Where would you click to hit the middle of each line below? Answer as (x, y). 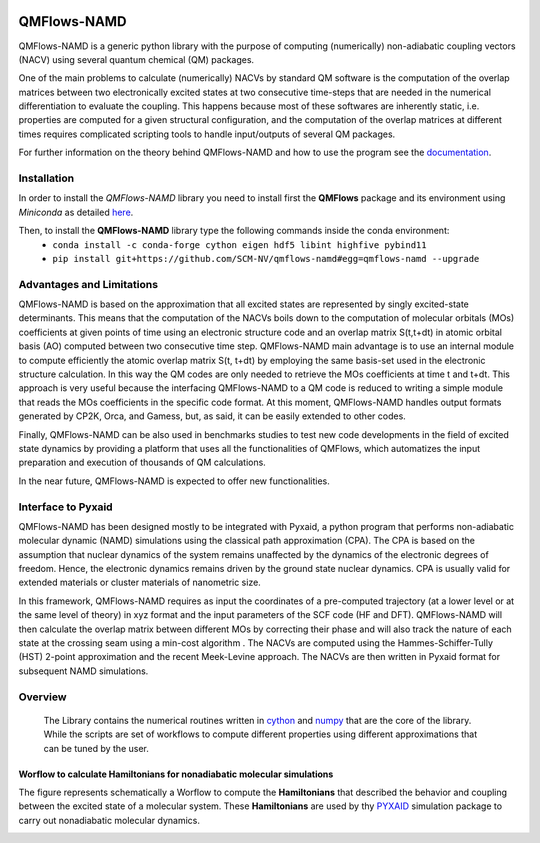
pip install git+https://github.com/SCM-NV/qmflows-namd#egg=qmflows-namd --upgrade (266, 258)
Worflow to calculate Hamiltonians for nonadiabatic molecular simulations (176, 774)
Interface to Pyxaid (66, 507)
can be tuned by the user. (96, 748)
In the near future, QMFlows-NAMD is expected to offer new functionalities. (174, 481)
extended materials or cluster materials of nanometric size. (140, 582)
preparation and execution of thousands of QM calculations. (142, 462)
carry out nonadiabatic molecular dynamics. (109, 820)
